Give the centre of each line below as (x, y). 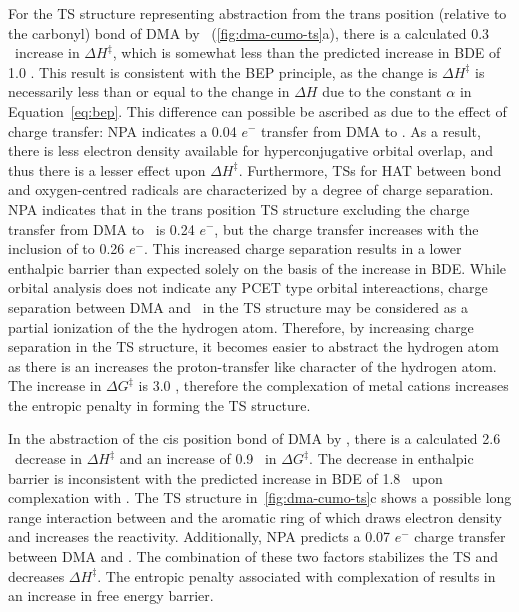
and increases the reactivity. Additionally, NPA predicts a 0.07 (199, 536)
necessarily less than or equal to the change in (149, 91)
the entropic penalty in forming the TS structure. (159, 404)
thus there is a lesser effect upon (107, 169)
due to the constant (382, 91)
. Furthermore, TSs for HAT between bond (370, 169)
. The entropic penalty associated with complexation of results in (296, 575)
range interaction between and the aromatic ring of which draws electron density (255, 516)
